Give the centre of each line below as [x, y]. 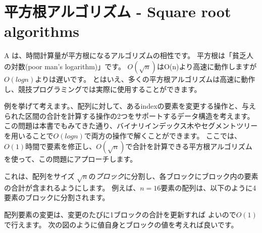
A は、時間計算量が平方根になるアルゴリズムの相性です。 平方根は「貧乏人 [129, 55]
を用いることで [29, 135]
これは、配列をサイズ [39, 176]
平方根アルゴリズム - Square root [118, 11]
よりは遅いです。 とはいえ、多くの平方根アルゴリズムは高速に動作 [145, 79]
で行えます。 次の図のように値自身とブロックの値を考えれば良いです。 [121, 224]
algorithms [42, 31]
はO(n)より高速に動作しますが [207, 66]
